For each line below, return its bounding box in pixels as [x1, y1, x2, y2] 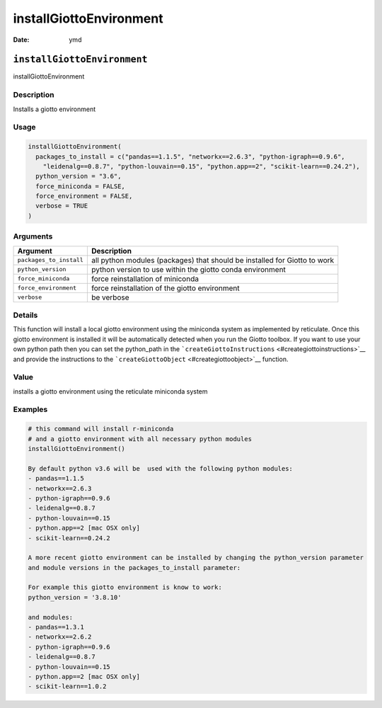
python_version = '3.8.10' [28, 593, 122, 601]
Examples [13, 404, 48, 414]
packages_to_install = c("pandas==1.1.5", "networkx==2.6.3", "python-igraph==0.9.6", [35, 152, 346, 161]
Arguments [13, 232, 53, 241]
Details [13, 310, 38, 320]
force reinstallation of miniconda [91, 273, 199, 283]
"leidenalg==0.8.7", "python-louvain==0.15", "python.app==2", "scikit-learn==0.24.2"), [42, 162, 360, 170]
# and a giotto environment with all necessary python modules [28, 435, 253, 442]
